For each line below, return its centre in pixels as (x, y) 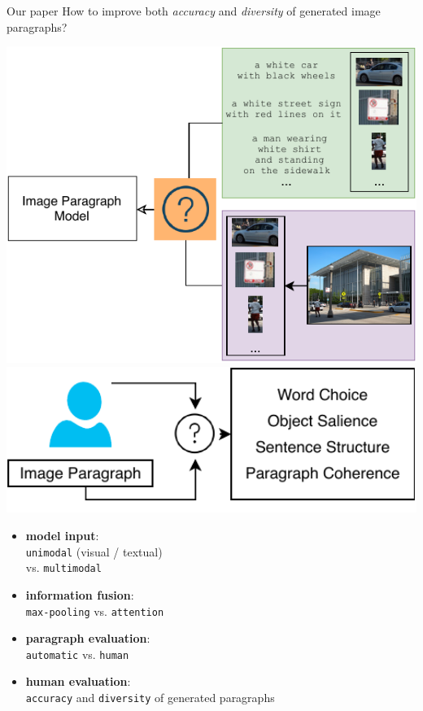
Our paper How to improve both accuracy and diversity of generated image (194, 11)
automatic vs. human (77, 654)
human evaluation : (78, 681)
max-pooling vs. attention (95, 611)
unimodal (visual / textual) (94, 551)
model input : (62, 535)
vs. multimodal (63, 567)
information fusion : (80, 594)
